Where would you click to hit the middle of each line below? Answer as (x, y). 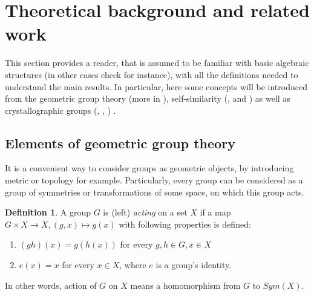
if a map (215, 212)
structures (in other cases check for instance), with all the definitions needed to (152, 74)
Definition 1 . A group (48, 212)
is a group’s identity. (194, 265)
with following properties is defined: (185, 224)
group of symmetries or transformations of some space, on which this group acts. (155, 192)
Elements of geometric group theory (120, 143)
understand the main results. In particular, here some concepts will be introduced (156, 86)
